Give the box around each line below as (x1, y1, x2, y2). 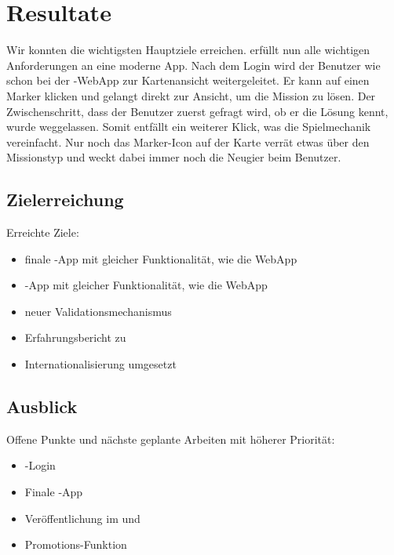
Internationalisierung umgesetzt (24, 356, 177, 372)
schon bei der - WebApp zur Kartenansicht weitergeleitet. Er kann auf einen (6, 72, 370, 89)
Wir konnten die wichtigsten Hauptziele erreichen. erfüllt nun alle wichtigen (6, 42, 370, 58)
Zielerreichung (6, 187, 124, 212)
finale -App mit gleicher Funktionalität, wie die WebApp (24, 250, 297, 267)
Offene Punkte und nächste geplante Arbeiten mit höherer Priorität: (6, 430, 335, 447)
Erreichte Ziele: (6, 224, 79, 241)
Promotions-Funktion (24, 536, 127, 553)
